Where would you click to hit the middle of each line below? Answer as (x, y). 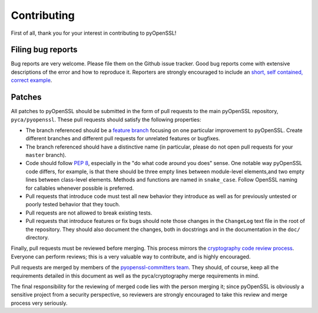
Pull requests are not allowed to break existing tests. (89, 213)
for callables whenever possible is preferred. (80, 188)
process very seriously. (39, 303)
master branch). (46, 155)
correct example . (32, 80)
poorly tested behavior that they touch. (73, 205)
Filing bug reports (44, 50)
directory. (37, 238)
